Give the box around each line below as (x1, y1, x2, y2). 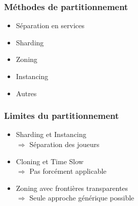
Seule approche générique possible (29, 192, 134, 203)
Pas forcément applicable (29, 166, 107, 176)
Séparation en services (16, 20, 84, 31)
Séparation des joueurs (29, 139, 100, 149)
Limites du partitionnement (4, 109, 119, 122)
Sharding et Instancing (16, 129, 86, 140)
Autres (16, 88, 37, 98)
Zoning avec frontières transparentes (16, 182, 128, 193)
